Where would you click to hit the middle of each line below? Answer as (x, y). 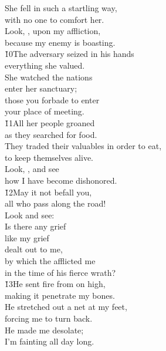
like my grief (27, 237)
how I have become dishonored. (61, 180)
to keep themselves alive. (49, 157)
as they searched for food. (51, 134)
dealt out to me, (34, 249)
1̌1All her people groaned (50, 122)
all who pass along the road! (55, 203)
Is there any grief (35, 226)
